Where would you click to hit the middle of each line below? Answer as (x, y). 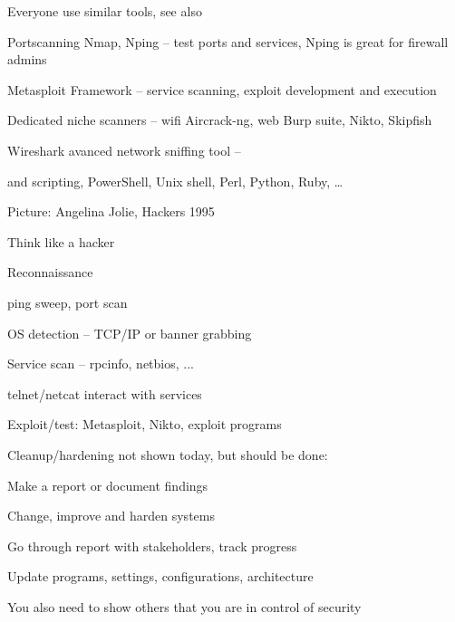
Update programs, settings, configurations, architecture (160, 576)
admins (27, 59)
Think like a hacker (61, 241)
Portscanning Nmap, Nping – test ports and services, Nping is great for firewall (228, 41)
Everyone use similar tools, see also (105, 11)
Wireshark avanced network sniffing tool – (124, 150)
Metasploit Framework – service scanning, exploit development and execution (222, 89)
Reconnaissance (50, 272)
